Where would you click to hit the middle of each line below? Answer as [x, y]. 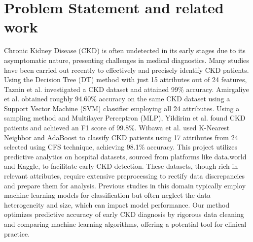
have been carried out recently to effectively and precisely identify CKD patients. [126, 70]
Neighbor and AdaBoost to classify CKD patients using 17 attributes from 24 [121, 137]
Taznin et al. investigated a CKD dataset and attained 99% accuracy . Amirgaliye [126, 89]
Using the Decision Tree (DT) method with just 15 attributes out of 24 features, [126, 79]
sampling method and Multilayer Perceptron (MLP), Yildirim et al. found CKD [125, 118]
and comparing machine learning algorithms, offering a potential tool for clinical [125, 224]
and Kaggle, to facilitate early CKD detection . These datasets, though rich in [121, 166]
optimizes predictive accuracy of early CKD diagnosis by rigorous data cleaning [124, 214]
